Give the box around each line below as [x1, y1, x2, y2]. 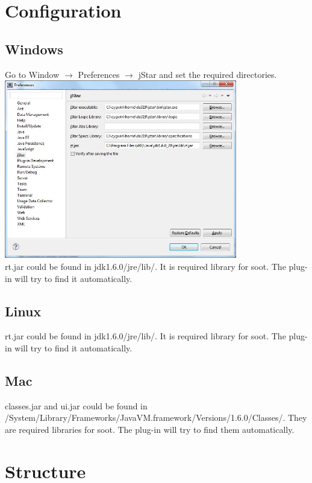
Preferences [78, 68, 120, 80]
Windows [5, 39, 63, 58]
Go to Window [5, 68, 60, 80]
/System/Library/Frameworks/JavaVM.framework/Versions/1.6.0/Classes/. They [5, 411, 307, 424]
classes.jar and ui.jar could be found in [5, 399, 148, 412]
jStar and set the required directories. [138, 68, 277, 80]
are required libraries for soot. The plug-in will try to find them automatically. [5, 423, 295, 435]
